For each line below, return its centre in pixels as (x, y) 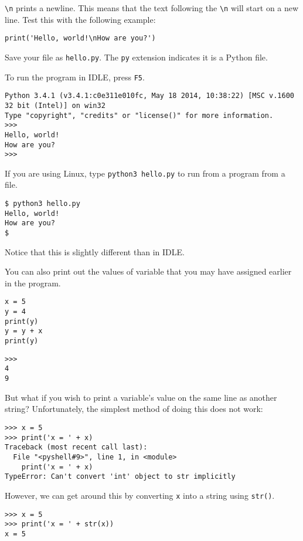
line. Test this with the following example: (80, 19)
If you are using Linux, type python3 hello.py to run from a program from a (145, 173)
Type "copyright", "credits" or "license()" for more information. (139, 115)
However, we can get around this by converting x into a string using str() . (140, 495)
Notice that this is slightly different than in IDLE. (95, 251)
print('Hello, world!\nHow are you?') (80, 38)
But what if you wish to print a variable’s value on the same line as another (141, 397)
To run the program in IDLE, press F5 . (75, 77)
